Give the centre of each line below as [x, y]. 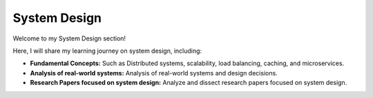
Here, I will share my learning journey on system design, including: [107, 51]
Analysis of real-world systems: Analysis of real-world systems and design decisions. [154, 73]
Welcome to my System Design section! [69, 38]
